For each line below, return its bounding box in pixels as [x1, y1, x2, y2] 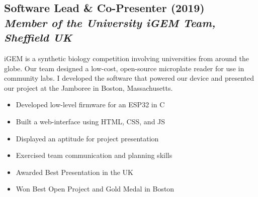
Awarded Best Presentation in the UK [16, 166, 133, 177]
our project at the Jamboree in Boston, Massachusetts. [4, 82, 173, 93]
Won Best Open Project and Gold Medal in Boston [16, 183, 175, 194]
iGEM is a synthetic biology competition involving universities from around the [4, 53, 249, 63]
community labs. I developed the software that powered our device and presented [4, 73, 254, 83]
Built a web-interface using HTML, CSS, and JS [16, 116, 165, 126]
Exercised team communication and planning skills [16, 150, 173, 160]
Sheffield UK [4, 30, 72, 45]
